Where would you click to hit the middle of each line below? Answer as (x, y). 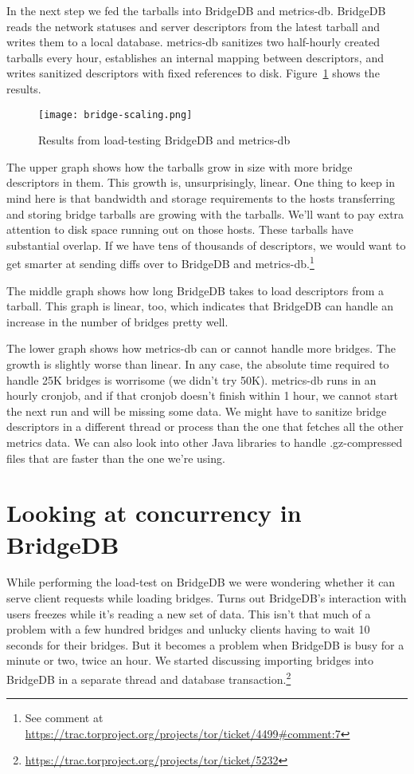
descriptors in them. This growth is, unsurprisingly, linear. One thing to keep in (201, 182)
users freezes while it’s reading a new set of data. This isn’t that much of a (189, 613)
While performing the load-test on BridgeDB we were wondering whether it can (201, 582)
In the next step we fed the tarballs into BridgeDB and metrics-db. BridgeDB (196, 10)
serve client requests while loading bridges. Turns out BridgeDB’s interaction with (207, 598)
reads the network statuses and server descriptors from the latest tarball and (193, 26)
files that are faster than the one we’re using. (116, 458)
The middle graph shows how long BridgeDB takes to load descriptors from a (195, 290)
